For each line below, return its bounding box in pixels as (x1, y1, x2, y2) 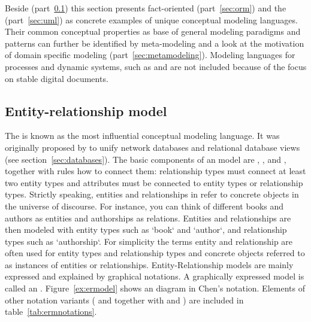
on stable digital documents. (5, 72, 108, 84)
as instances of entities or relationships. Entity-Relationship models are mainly (5, 258, 294, 271)
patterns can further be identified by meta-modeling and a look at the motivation (5, 37, 304, 49)
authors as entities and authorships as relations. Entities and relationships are (5, 211, 291, 224)
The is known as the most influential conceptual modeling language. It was (5, 129, 280, 142)
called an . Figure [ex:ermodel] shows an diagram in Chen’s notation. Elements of (5, 282, 305, 294)
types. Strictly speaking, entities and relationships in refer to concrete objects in (5, 188, 299, 201)
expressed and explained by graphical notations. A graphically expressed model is (5, 270, 304, 282)
